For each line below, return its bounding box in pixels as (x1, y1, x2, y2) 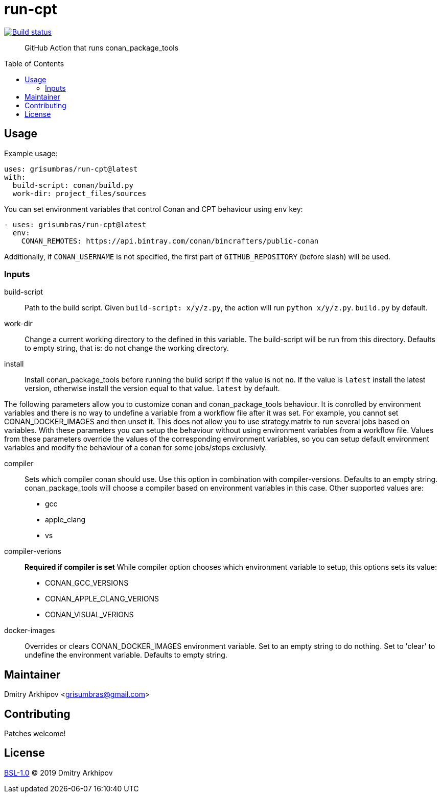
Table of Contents (4, 59, 64, 68)
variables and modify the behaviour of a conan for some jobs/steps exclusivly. (4, 443, 267, 452)
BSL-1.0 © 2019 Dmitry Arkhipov (4, 768, 113, 777)
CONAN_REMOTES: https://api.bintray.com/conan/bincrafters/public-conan (21, 236, 319, 245)
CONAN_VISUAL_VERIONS (45, 610, 134, 619)
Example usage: (4, 149, 58, 158)
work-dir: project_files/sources (12, 189, 147, 198)
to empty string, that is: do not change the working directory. (25, 344, 229, 353)
